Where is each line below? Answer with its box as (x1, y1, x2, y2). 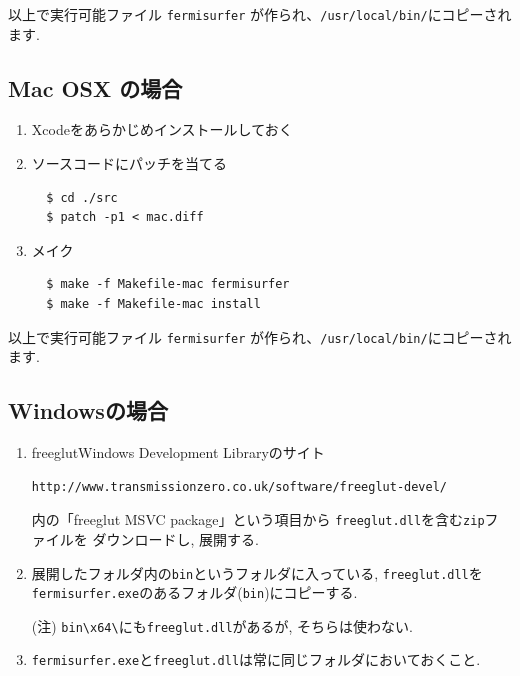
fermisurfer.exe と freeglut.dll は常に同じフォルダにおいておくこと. (31, 649, 481, 670)
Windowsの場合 (8, 395, 168, 426)
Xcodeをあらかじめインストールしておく (31, 119, 293, 140)
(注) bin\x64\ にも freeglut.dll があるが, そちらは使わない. (31, 615, 413, 636)
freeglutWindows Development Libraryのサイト (31, 442, 325, 463)
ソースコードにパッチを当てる (31, 153, 228, 174)
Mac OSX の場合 (8, 72, 183, 103)
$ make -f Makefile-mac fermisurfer (46, 277, 290, 292)
